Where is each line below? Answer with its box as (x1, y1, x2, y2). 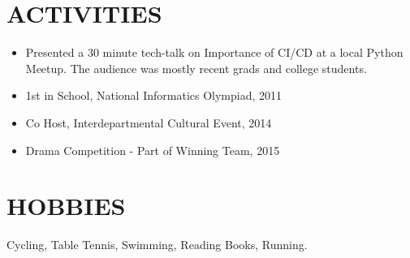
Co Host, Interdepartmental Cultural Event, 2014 (25, 114, 272, 131)
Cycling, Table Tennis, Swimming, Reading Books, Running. (6, 236, 308, 253)
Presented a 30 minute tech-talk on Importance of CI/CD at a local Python (25, 44, 404, 61)
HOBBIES (6, 189, 126, 222)
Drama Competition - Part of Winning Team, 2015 (25, 141, 280, 158)
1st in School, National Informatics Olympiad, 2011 (25, 87, 283, 104)
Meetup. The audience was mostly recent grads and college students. (25, 59, 367, 76)
